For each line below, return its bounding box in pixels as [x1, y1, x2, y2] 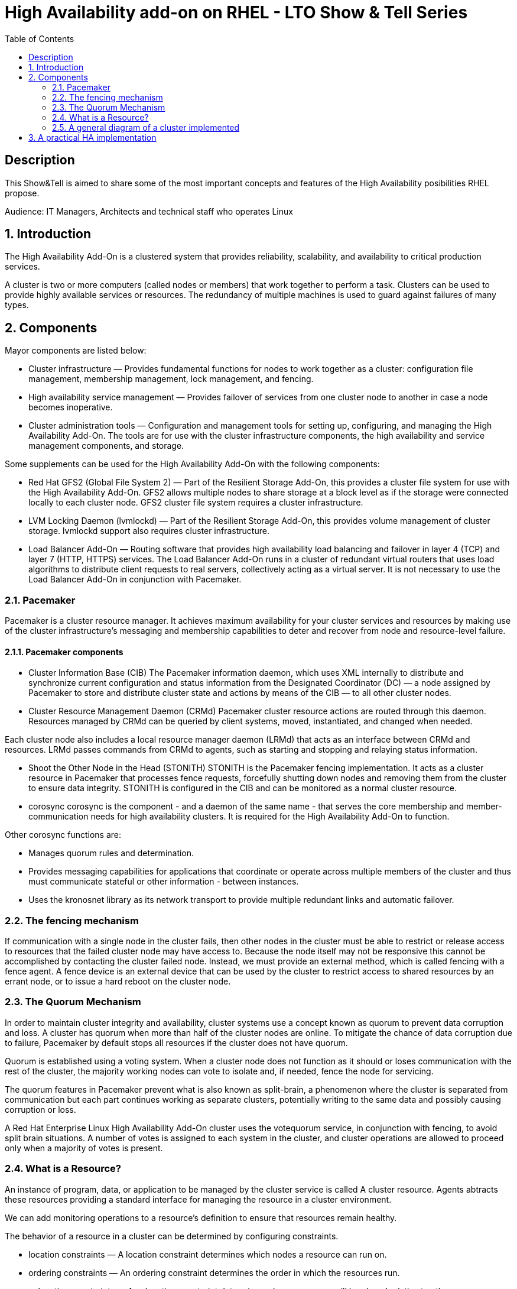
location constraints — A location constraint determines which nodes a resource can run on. [28, 1249, 387, 1259]
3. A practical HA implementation [28, 132, 157, 142]
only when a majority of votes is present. [5, 1142, 163, 1153]
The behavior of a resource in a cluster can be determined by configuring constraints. [5, 1230, 339, 1241]
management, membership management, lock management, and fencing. [28, 374, 314, 384]
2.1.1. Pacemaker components [5, 646, 123, 657]
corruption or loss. [5, 1104, 76, 1115]
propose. [5, 187, 40, 198]
